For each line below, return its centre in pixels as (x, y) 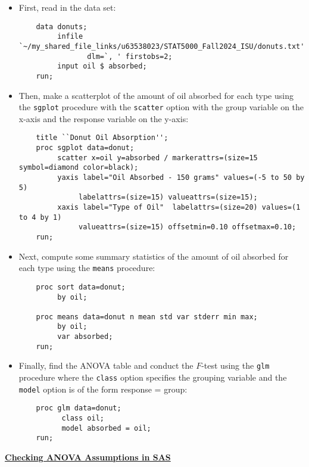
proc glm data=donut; (79, 408)
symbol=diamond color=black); (79, 168)
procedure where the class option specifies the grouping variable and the (153, 377)
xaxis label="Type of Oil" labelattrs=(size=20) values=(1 (179, 207)
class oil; (83, 418)
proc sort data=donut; (81, 287)
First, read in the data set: (67, 7)
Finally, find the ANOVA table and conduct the (106, 365)
